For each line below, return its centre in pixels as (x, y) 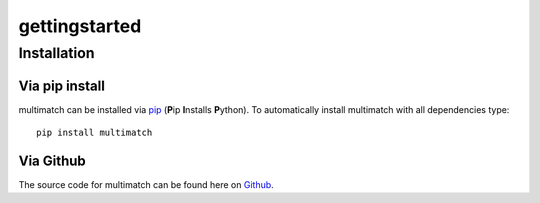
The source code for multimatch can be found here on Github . (146, 185)
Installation (56, 53)
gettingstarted (80, 26)
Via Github (52, 160)
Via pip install (61, 85)
